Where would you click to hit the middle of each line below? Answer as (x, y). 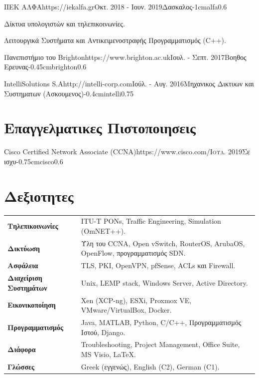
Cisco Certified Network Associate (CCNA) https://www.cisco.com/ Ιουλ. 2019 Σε (127, 152)
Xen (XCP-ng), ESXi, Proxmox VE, (136, 300)
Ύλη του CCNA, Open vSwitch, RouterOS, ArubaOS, (163, 243)
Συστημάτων (27, 287)
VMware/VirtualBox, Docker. (126, 310)
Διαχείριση (25, 278)
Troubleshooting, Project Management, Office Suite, (160, 344)
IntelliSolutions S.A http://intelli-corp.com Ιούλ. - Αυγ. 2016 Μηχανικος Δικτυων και (129, 83)
